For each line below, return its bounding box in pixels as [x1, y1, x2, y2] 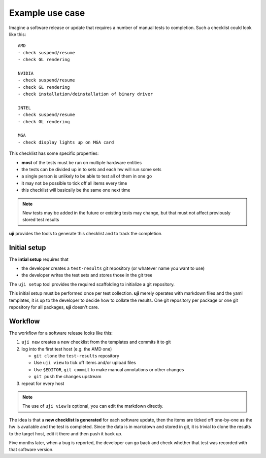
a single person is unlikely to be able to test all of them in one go [21, 173, 152, 179]
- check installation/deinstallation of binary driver [18, 91, 153, 97]
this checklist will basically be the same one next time [21, 187, 131, 193]
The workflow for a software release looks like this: [9, 330, 113, 336]
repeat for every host [21, 380, 65, 387]
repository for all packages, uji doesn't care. [9, 304, 100, 310]
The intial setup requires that [9, 256, 69, 262]
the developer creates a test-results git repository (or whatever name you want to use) [21, 265, 205, 271]
